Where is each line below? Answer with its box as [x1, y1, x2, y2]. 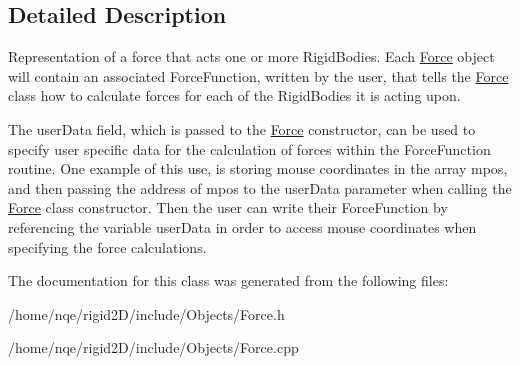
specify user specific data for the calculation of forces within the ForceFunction [8, 138, 491, 159]
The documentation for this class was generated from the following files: [8, 270, 449, 291]
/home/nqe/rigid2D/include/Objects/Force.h [8, 303, 285, 324]
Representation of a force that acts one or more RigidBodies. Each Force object [8, 46, 495, 67]
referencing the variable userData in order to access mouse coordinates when [8, 216, 477, 237]
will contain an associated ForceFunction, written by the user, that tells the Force [8, 65, 509, 86]
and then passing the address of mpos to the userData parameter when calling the [8, 177, 512, 198]
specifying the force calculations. [8, 236, 207, 257]
